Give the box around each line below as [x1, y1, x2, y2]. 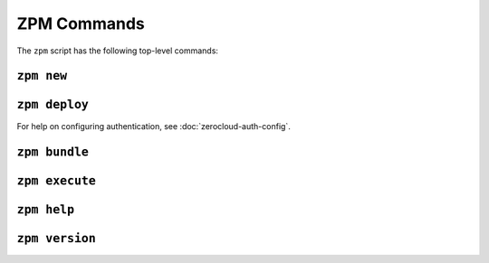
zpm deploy [16, 98, 90, 112]
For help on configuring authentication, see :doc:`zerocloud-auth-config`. [16, 121, 292, 132]
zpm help [16, 202, 75, 217]
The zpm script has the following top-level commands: [16, 45, 219, 56]
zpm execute [16, 174, 97, 189]
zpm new [16, 69, 68, 83]
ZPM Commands [16, 14, 145, 33]
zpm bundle [16, 145, 90, 160]
